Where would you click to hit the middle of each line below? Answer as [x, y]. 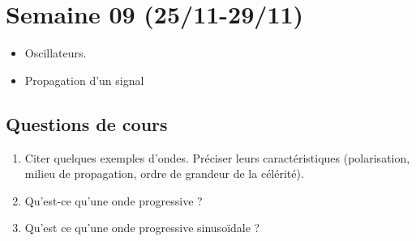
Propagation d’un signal [84, 80]
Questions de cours [87, 123]
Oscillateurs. [56, 53]
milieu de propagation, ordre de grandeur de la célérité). [164, 173]
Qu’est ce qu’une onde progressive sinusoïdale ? [142, 228]
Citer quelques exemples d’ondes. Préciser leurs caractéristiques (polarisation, [217, 157]
